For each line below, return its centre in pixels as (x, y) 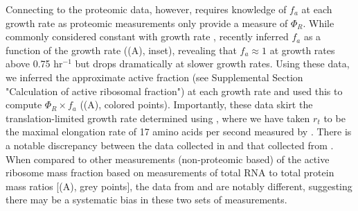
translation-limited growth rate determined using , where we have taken (158, 118)
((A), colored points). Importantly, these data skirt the (196, 104)
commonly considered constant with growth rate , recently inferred (147, 36)
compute (24, 104)
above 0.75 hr (34, 64)
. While (319, 23)
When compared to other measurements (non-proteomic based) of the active (168, 159)
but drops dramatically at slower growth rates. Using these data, (212, 64)
